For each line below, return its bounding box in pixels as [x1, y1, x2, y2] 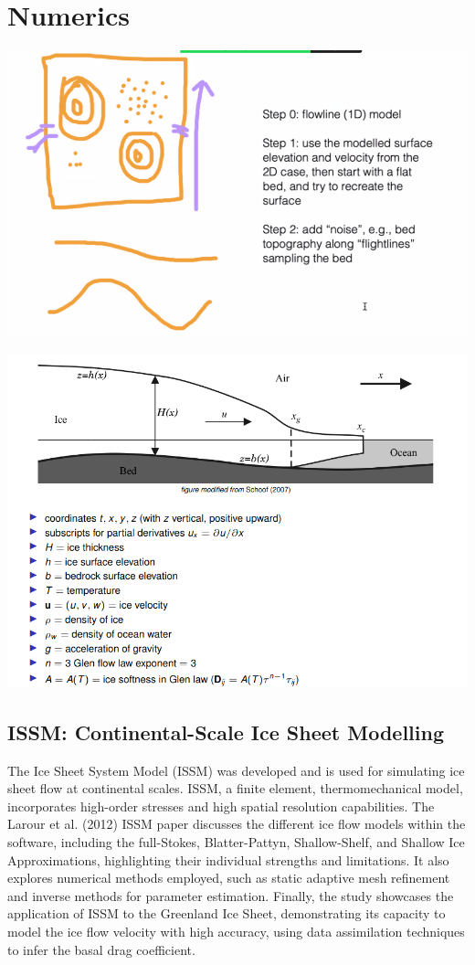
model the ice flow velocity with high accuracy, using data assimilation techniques [7, 921, 465, 940]
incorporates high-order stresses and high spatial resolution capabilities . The [7, 796, 435, 815]
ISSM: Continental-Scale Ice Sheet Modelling [7, 717, 444, 746]
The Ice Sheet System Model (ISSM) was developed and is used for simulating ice [7, 760, 465, 779]
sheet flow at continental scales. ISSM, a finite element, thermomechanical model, [7, 779, 463, 798]
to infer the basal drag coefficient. [7, 939, 195, 959]
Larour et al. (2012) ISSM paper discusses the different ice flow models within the [7, 814, 466, 833]
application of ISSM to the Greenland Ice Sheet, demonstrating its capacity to [7, 904, 446, 923]
